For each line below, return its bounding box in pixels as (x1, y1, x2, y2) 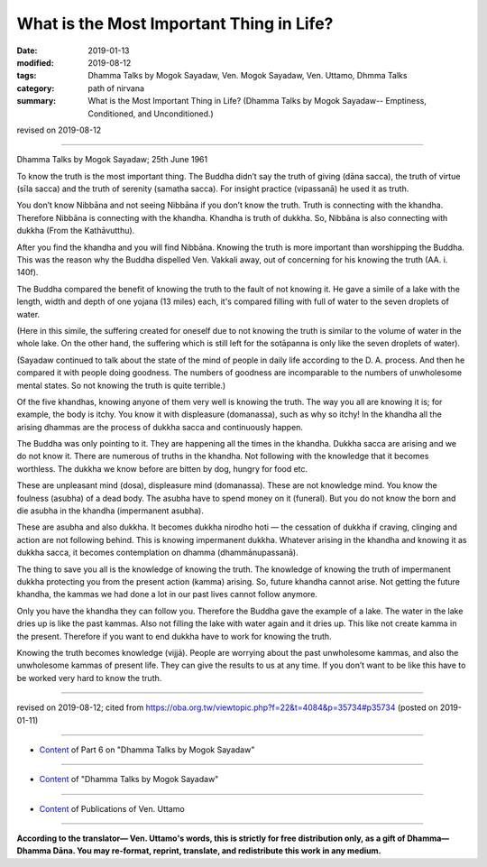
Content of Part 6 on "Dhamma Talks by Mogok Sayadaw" (39, 744, 255, 755)
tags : (16, 70, 37, 81)
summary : (16, 96, 57, 106)
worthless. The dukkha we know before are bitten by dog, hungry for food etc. (16, 463, 308, 474)
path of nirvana (87, 82, 144, 94)
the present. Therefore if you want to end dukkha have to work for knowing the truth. (16, 631, 333, 641)
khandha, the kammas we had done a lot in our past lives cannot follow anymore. (16, 589, 317, 600)
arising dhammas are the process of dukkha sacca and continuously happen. (16, 421, 304, 432)
